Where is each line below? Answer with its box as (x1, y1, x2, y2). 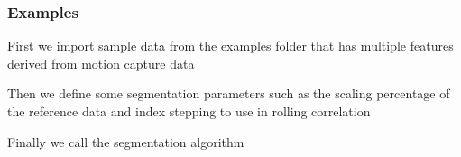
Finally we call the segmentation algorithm (7, 132, 244, 151)
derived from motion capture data (7, 53, 195, 72)
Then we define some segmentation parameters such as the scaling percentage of (7, 84, 450, 103)
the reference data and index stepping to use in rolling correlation (7, 102, 371, 120)
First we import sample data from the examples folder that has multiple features (7, 36, 454, 55)
